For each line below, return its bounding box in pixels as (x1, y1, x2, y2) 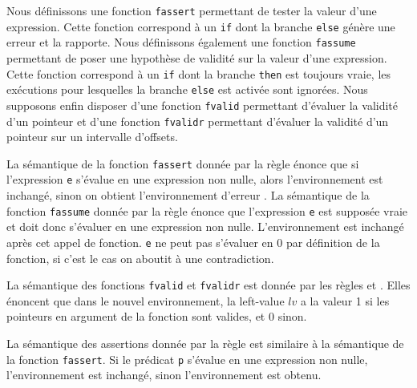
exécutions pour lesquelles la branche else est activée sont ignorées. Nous (6, 81, 368, 98)
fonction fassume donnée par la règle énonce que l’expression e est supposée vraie (6, 202, 408, 219)
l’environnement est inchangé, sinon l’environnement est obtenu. (6, 366, 322, 383)
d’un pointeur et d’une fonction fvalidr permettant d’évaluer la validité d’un (6, 112, 389, 129)
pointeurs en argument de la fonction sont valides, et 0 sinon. (6, 308, 307, 325)
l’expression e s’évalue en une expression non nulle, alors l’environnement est (6, 171, 383, 188)
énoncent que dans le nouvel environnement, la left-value (6, 292, 285, 309)
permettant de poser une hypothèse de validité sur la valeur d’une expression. (6, 49, 387, 66)
